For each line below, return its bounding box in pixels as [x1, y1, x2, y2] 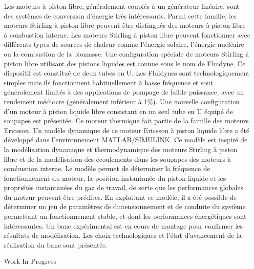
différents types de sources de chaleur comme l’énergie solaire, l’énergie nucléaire [4, 39, 244, 49]
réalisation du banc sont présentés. [4, 239, 107, 250]
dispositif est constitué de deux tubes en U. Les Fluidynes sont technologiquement [4, 68, 250, 78]
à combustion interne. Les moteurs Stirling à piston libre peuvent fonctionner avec [4, 29, 250, 39]
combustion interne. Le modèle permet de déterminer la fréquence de [4, 163, 210, 173]
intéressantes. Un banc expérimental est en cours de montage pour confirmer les [4, 220, 243, 231]
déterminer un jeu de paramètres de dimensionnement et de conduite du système [4, 201, 246, 211]
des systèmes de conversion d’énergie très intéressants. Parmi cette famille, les [4, 10, 237, 20]
